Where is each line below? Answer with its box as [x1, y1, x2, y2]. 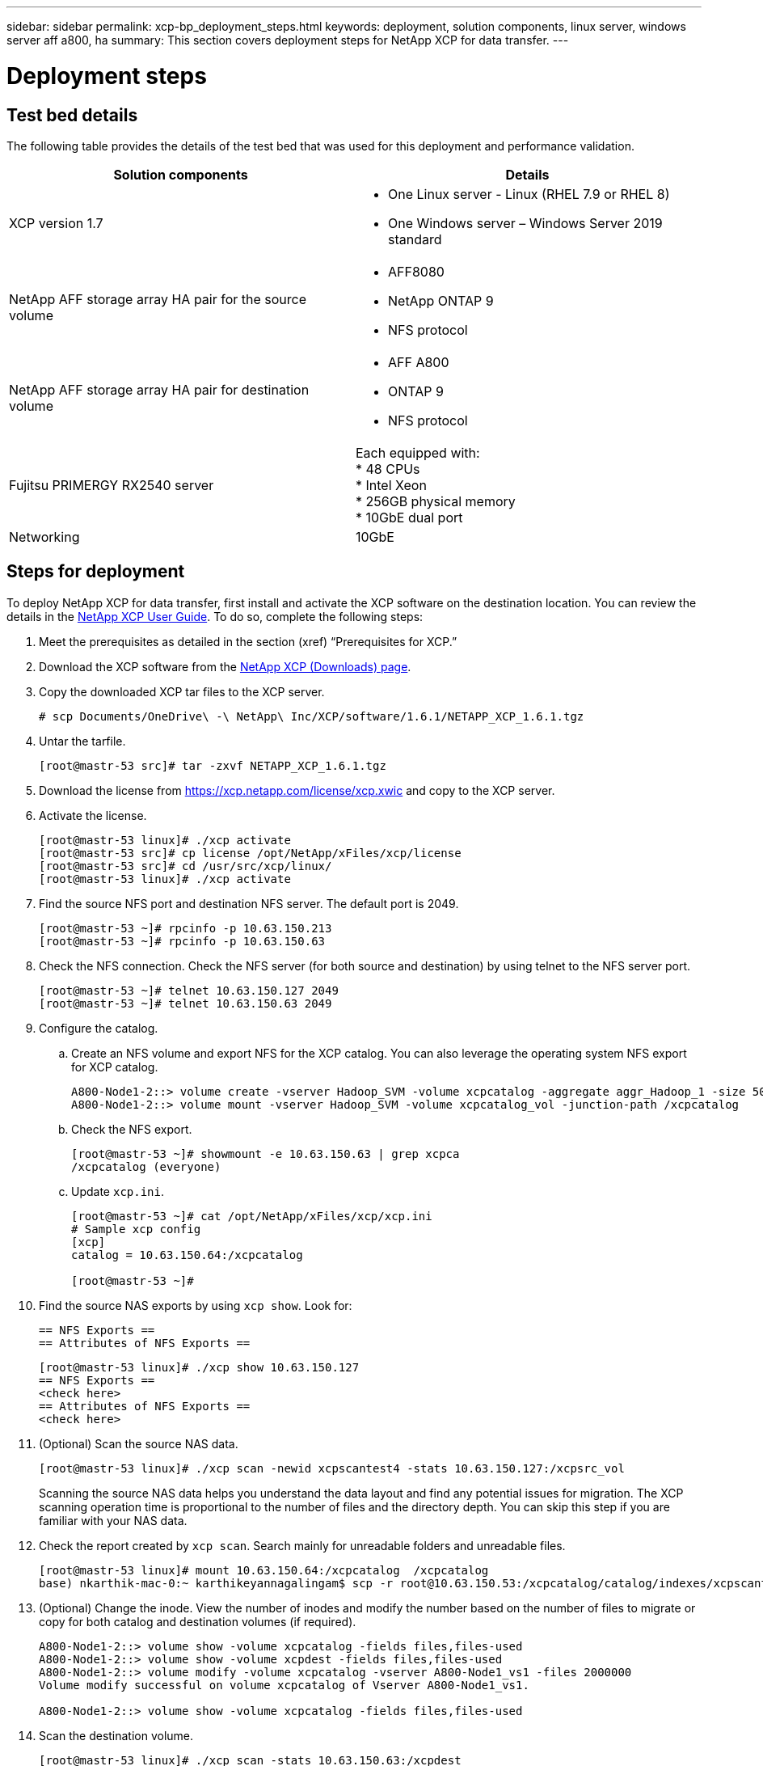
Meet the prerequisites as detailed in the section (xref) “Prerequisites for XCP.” [39, 634, 457, 649]
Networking [9, 528, 80, 545]
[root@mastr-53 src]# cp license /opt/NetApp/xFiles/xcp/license [39, 846, 462, 860]
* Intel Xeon [356, 476, 427, 493]
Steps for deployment [6, 561, 185, 582]
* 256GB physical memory [356, 492, 516, 509]
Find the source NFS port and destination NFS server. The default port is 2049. [39, 896, 459, 910]
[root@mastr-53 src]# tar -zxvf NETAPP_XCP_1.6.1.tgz [39, 758, 386, 772]
